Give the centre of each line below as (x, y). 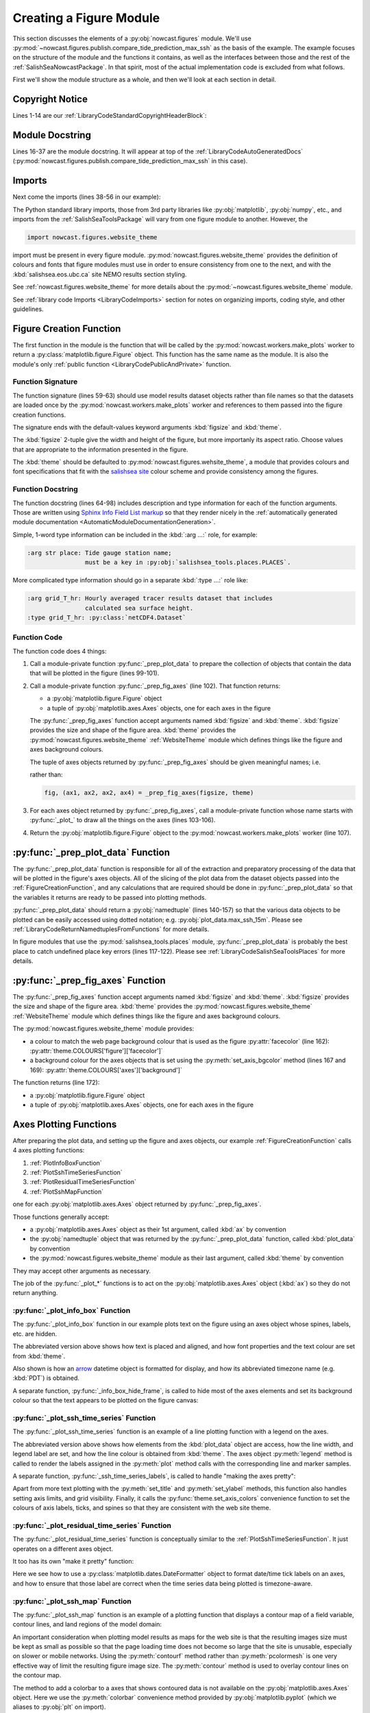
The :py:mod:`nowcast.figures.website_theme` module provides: (103, 1028)
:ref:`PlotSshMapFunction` (67, 1192)
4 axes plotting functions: (49, 1150)
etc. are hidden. (35, 1333)
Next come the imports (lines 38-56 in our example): (87, 197)
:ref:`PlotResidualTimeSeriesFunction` (83, 1182)
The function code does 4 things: (60, 651)
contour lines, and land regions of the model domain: (87, 1625)
